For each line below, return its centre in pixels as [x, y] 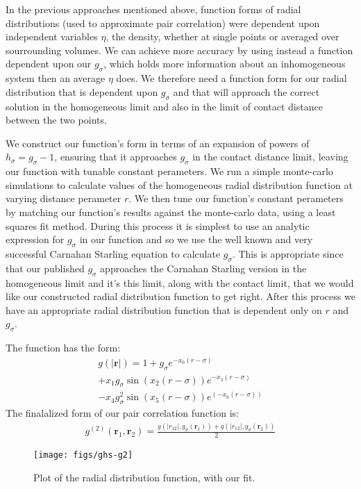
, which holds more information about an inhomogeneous [225, 64]
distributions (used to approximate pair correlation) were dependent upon [163, 23]
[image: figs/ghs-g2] [83, 455]
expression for [35, 239]
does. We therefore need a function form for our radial [232, 78]
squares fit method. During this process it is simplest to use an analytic [158, 225]
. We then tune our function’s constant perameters [236, 198]
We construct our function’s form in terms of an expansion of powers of [158, 143]
